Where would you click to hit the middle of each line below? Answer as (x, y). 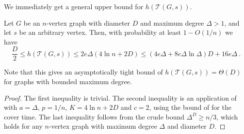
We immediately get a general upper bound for (74, 6)
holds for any (23, 126)
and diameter (187, 126)
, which (227, 116)
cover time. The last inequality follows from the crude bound (94, 116)
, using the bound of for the (190, 107)
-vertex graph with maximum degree (103, 126)
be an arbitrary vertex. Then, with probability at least (100, 32)
